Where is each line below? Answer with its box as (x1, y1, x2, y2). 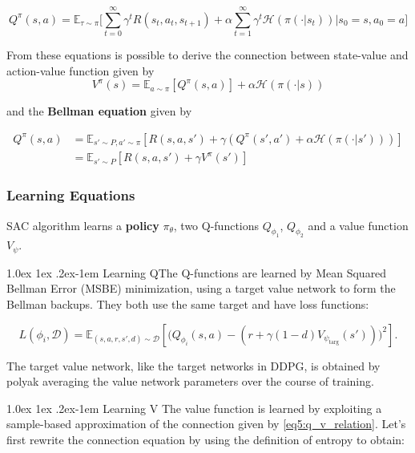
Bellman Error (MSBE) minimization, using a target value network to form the (6, 280, 396, 297)
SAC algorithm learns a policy (6, 216, 159, 233)
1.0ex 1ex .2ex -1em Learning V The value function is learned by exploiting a (6, 399, 382, 416)
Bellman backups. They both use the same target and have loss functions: (6, 296, 369, 313)
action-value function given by (6, 62, 155, 79)
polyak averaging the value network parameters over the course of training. (6, 373, 374, 390)
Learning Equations (6, 185, 135, 205)
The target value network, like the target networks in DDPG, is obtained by (6, 357, 381, 374)
